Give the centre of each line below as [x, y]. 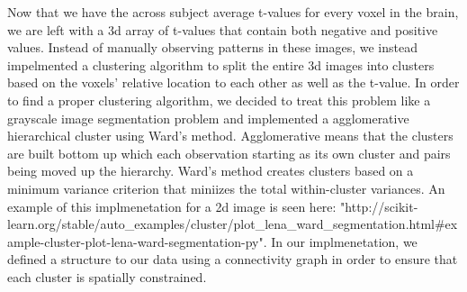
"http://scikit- [379, 206]
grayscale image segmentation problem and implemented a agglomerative [208, 118]
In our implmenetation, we [344, 241]
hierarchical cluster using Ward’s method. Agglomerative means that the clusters [230, 136]
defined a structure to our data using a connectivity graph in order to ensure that [233, 259]
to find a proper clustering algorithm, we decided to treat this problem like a [219, 100]
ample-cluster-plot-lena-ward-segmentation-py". [137, 241]
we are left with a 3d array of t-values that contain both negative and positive [223, 29]
